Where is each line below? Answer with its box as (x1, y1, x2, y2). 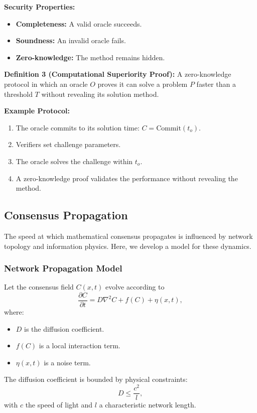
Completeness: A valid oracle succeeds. (16, 18, 142, 29)
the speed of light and (25, 399, 93, 410)
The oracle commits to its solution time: (16, 122, 140, 132)
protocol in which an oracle (4, 78, 88, 89)
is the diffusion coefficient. (24, 323, 104, 334)
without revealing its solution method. (41, 88, 159, 99)
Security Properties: (4, 2, 75, 12)
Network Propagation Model (4, 262, 122, 274)
